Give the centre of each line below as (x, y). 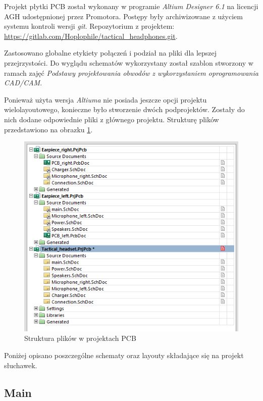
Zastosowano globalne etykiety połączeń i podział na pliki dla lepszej (111, 53)
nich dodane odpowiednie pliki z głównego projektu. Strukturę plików (112, 119)
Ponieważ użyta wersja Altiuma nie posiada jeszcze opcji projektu (106, 99)
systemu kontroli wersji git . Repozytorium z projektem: (89, 26)
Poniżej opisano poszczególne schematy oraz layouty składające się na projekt (124, 355)
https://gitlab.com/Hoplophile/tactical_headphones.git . (91, 36)
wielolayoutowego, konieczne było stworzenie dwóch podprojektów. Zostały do (124, 109)
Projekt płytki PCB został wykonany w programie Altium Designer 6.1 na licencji (131, 6)
